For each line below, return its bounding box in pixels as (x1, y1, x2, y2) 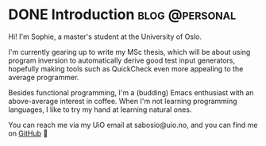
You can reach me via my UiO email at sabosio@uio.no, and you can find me (8, 120, 258, 129)
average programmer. (8, 72, 79, 82)
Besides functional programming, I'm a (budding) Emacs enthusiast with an (8, 87, 254, 97)
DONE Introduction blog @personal (8, 6, 237, 24)
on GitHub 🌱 (8, 129, 48, 138)
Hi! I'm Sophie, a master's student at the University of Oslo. (8, 32, 202, 41)
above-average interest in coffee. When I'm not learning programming (8, 96, 237, 106)
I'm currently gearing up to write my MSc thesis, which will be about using (8, 47, 251, 56)
